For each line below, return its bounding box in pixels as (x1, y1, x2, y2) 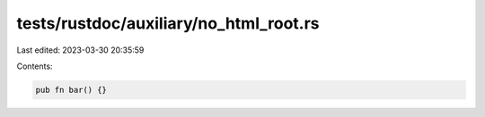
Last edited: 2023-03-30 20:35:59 (16, 45, 145, 55)
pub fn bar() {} (35, 85, 108, 95)
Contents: (16, 61, 53, 71)
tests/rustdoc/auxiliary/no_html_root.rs (16, 13, 320, 33)
